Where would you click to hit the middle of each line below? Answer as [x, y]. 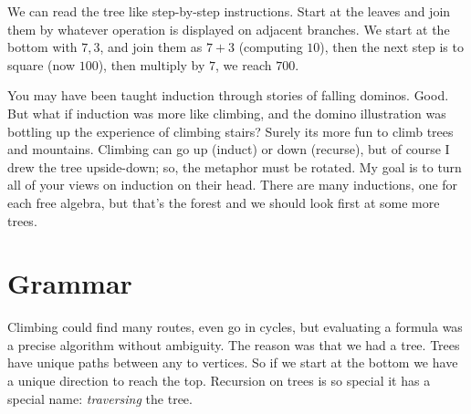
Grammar [70, 283]
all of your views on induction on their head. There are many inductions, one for [233, 185]
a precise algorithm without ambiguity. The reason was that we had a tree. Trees [234, 344]
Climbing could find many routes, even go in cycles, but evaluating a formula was [235, 327]
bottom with [42, 47]
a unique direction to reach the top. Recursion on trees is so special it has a [219, 381]
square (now [42, 64]
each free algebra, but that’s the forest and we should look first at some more [224, 202]
